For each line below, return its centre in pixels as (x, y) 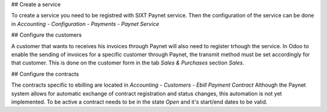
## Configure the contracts (45, 74)
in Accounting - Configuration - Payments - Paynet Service (85, 23)
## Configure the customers (46, 35)
